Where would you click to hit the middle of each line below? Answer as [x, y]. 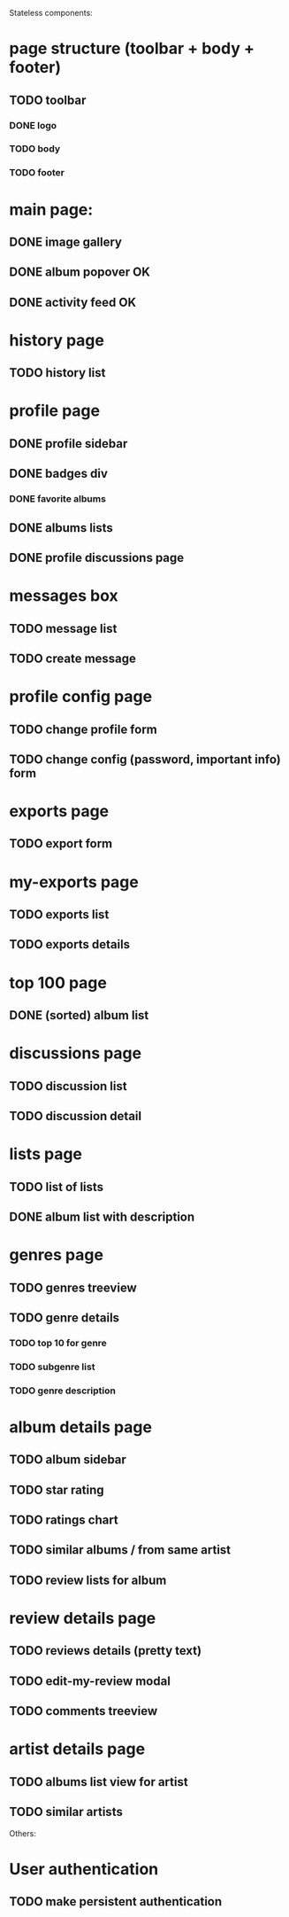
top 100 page [58, 982]
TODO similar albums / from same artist [120, 1550]
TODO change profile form [83, 729]
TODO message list [63, 628]
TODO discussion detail [76, 1116]
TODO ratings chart [64, 1520]
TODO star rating [57, 1489]
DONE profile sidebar [68, 444]
